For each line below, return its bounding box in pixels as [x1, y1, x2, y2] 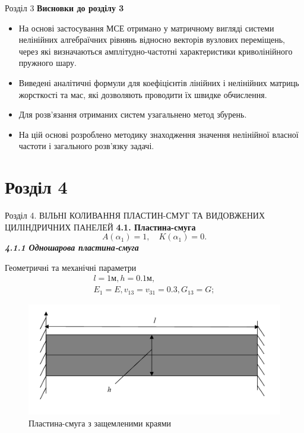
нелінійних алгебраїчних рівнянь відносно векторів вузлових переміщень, [18, 33, 286, 46]
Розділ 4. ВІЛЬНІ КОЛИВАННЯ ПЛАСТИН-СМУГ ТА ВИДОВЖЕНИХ [5, 209, 265, 222]
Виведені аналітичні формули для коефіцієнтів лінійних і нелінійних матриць [18, 76, 299, 89]
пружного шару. [18, 56, 77, 69]
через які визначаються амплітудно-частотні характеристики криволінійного [18, 45, 293, 57]
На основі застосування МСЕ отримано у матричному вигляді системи [18, 21, 274, 34]
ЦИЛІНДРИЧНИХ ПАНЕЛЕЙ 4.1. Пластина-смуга [5, 220, 196, 233]
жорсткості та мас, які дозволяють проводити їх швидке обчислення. [18, 88, 267, 100]
